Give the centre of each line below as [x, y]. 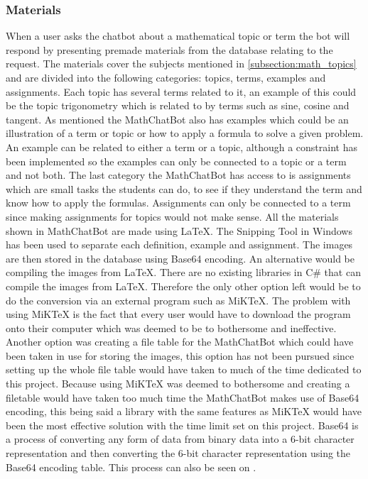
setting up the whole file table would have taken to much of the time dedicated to [184, 369]
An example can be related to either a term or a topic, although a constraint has [182, 147]
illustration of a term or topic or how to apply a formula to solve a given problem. [185, 133]
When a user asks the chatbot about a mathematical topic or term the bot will [178, 36]
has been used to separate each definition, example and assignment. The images [179, 244]
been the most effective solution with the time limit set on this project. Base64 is [182, 425]
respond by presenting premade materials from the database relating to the [169, 49]
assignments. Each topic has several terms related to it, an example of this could [181, 91]
